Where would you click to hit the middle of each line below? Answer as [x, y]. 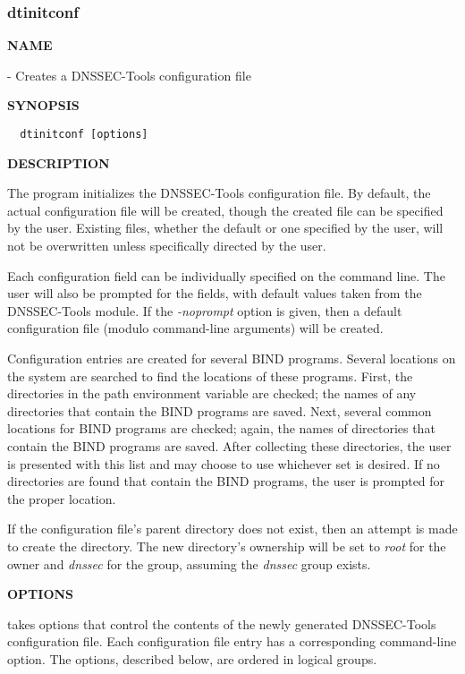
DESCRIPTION [59, 162]
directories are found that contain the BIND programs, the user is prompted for [226, 481]
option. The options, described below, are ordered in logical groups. [192, 658]
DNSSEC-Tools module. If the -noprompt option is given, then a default [205, 310]
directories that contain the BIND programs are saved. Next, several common [220, 410]
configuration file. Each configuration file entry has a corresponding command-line [232, 641]
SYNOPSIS [43, 105]
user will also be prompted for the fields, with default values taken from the [215, 293]
